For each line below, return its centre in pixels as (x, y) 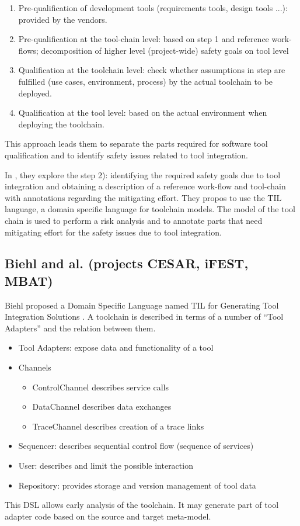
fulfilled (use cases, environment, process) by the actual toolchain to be (146, 81)
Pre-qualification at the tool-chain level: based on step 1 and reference (144, 39)
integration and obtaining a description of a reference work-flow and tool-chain (145, 186)
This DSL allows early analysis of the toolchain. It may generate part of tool (142, 505)
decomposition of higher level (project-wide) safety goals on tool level (165, 50)
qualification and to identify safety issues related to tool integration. (126, 155)
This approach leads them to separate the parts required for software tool (136, 143)
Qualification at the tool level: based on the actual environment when (143, 113)
